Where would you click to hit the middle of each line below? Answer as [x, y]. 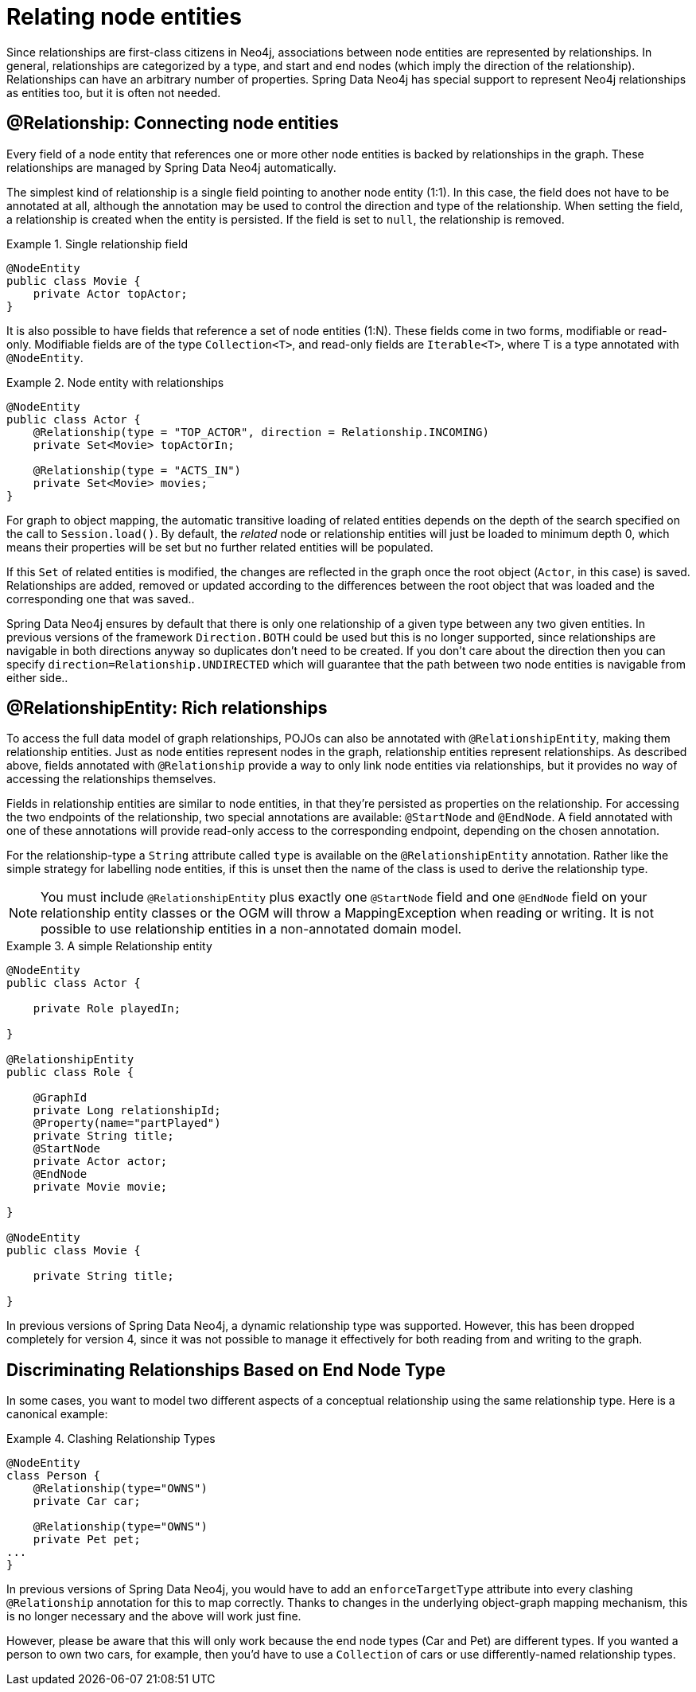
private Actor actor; [100, 1162]
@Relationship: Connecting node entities [173, 123]
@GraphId [60, 1098]
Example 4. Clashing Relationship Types [111, 1439]
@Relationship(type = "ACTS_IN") [137, 470]
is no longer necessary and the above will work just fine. [154, 1616]
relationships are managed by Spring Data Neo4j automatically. [171, 167]
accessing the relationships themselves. [111, 779]
